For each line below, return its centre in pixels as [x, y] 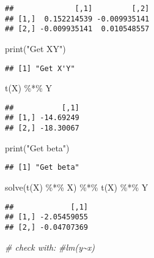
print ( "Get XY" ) [35, 48]
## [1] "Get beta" [42, 168]
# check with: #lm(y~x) [50, 247]
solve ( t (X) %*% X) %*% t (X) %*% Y [77, 187]
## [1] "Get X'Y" [40, 68]
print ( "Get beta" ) [37, 147]
